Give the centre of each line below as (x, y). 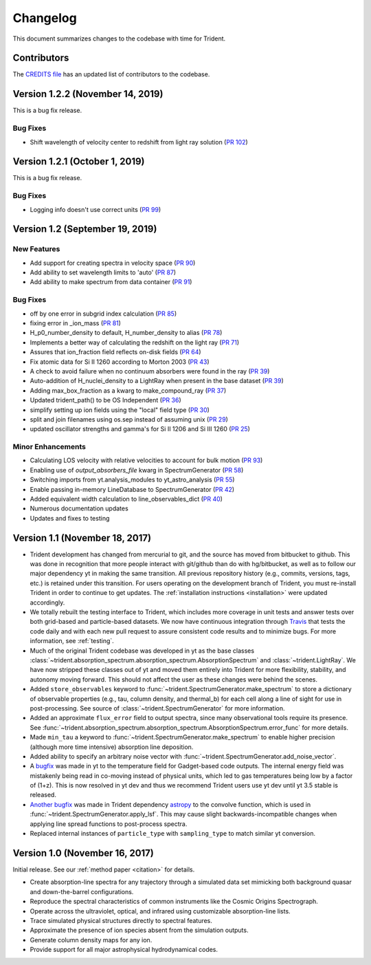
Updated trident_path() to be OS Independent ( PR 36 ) (105, 400)
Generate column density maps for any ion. (91, 940)
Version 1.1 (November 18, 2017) (82, 538)
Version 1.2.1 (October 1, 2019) (79, 162)
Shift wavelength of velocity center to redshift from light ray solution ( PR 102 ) (139, 142)
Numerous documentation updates (79, 508)
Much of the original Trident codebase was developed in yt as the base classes (142, 651)
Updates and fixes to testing (70, 518)
